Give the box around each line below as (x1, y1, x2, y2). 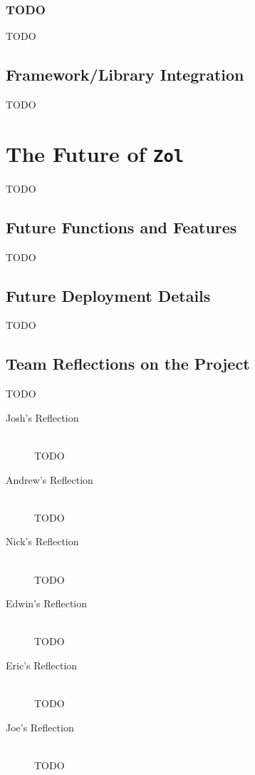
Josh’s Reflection (6, 410, 79, 425)
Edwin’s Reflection (6, 596, 88, 611)
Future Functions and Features (6, 216, 237, 238)
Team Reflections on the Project (6, 353, 250, 375)
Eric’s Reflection (6, 657, 78, 672)
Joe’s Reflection (6, 719, 74, 734)
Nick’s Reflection (6, 534, 79, 549)
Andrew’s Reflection (6, 472, 93, 487)
